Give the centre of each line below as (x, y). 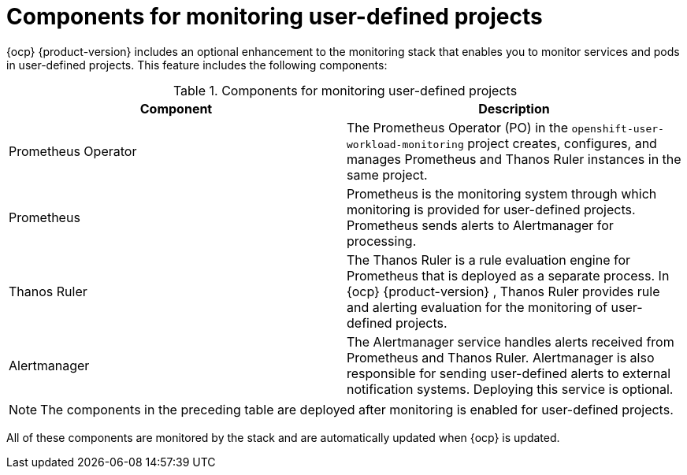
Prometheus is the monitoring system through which (502, 193)
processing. (382, 241)
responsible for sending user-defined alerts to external (509, 373)
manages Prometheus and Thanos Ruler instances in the (514, 159)
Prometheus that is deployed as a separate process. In (508, 275)
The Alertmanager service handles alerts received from (511, 341)
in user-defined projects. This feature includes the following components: (197, 65)
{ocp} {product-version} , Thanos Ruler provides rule (503, 291)
